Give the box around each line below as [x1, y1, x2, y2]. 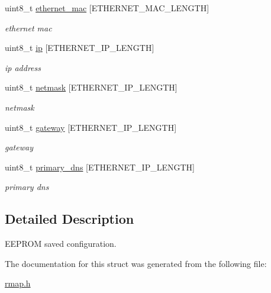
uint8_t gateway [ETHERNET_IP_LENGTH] [5, 121, 177, 133]
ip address [5, 61, 41, 73]
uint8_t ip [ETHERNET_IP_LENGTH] [5, 41, 154, 54]
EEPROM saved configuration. [5, 237, 117, 250]
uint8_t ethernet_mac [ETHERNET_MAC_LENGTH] [5, 2, 209, 14]
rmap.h [5, 277, 31, 289]
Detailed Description [5, 210, 134, 228]
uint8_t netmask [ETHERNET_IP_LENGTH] [5, 81, 178, 94]
